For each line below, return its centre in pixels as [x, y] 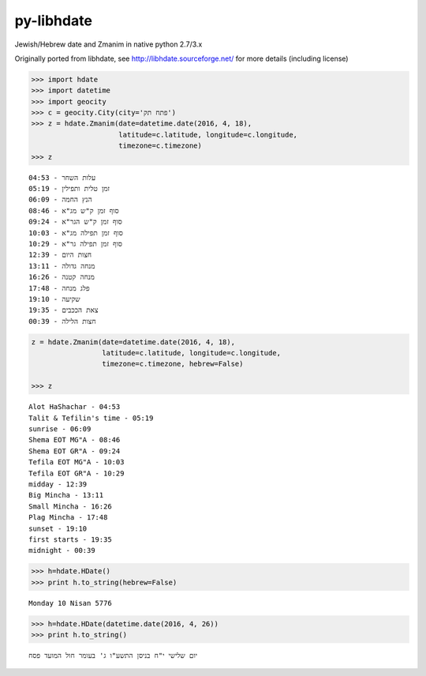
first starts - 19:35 [70, 539]
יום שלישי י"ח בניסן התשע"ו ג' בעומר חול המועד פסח [113, 656]
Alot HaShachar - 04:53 [75, 407]
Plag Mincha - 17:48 [68, 518]
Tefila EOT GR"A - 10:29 [77, 473]
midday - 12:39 [58, 484]
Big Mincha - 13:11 [66, 495]
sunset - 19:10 [58, 528]
